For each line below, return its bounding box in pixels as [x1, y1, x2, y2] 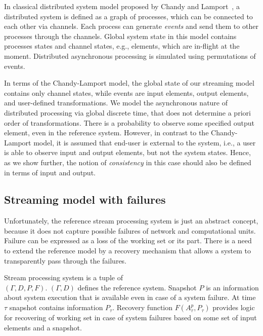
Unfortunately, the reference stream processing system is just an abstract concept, [4, 215, 258, 226]
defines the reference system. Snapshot [77, 282, 197, 292]
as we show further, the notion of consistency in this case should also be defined [4, 157, 251, 167]
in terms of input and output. [4, 167, 96, 177]
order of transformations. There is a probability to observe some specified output [4, 117, 255, 128]
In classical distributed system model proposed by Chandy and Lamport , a [4, 1, 240, 11]
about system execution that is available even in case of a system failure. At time [4, 292, 256, 303]
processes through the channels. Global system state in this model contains [4, 30, 237, 41]
